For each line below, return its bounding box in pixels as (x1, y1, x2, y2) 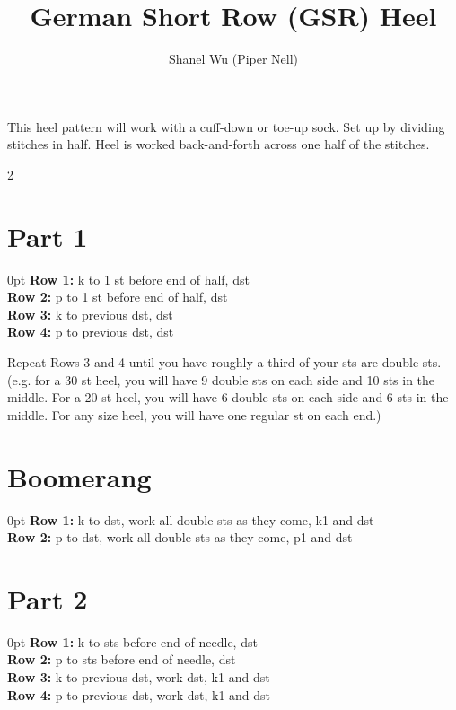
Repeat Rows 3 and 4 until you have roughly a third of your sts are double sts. (7, 353, 442, 371)
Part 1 (7, 217, 88, 254)
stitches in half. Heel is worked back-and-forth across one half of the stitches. (7, 135, 430, 153)
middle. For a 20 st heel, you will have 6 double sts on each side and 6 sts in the (7, 388, 449, 407)
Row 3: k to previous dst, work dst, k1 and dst (7, 668, 270, 686)
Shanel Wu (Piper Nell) (168, 49, 299, 68)
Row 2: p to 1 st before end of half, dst (7, 287, 228, 306)
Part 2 (7, 580, 88, 617)
